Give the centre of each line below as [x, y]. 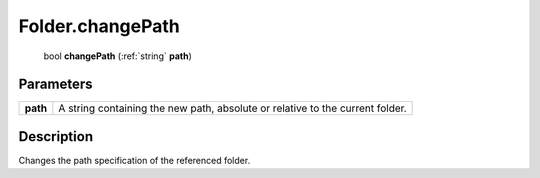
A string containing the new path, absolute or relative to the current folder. [232, 108]
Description [56, 136]
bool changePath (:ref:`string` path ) [117, 56]
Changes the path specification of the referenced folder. [134, 160]
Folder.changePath [99, 26]
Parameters [55, 84]
